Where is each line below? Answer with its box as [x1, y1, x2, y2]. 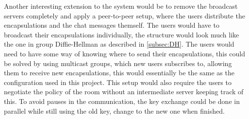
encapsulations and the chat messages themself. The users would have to [4, 20, 219, 30]
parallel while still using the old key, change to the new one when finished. [4, 105, 225, 116]
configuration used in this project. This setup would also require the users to [4, 77, 232, 87]
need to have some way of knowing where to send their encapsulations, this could [4, 48, 246, 58]
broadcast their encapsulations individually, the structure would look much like [4, 29, 239, 39]
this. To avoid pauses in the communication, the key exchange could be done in [4, 96, 240, 106]
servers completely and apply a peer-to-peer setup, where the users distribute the [4, 10, 245, 20]
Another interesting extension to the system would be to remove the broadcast [4, 1, 238, 11]
